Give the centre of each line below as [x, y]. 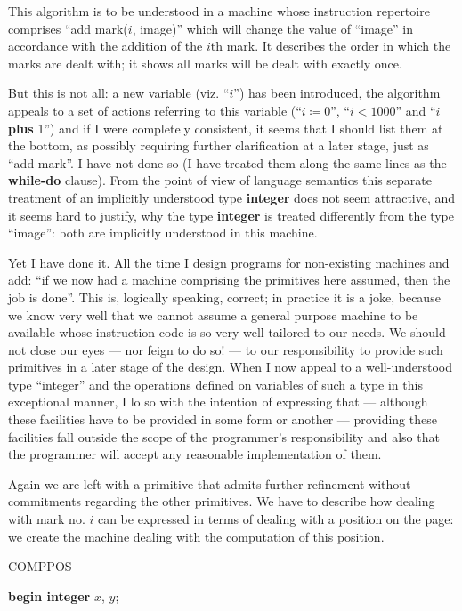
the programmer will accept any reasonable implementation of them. [195, 454]
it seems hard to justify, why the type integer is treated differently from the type [231, 215]
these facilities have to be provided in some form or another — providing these [223, 419]
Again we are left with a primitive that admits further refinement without [210, 483]
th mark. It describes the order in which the [331, 46]
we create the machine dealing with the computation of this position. [196, 536]
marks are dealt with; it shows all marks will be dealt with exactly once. [205, 63]
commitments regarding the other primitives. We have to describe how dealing [222, 501]
